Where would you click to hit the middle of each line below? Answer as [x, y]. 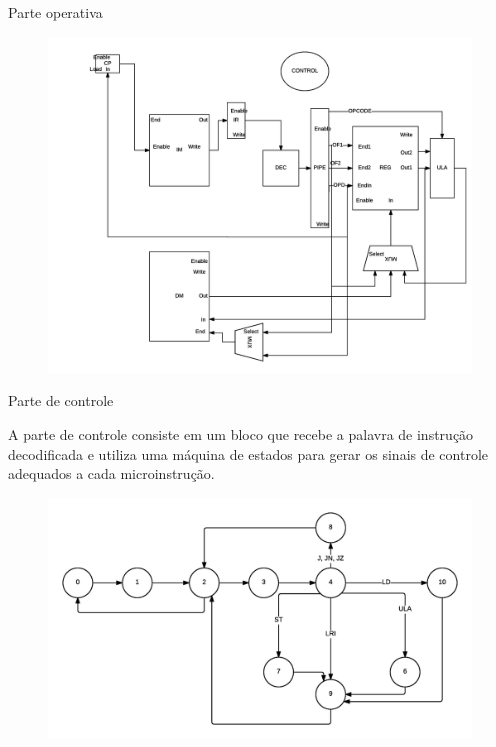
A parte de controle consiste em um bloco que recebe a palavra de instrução [241, 434]
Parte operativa [55, 12]
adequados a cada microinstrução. [111, 473]
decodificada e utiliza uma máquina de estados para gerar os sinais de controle [248, 453]
